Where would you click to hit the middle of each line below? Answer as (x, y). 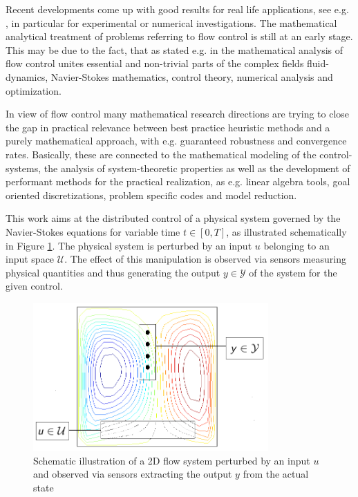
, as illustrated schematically (286, 231)
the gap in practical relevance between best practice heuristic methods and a (168, 127)
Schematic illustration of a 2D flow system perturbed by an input (172, 460)
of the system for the (293, 272)
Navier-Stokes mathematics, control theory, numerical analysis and (192, 76)
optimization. (34, 90)
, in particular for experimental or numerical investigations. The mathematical (171, 22)
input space (30, 259)
